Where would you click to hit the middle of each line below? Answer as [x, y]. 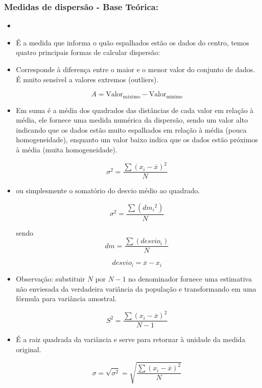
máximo [132, 97]
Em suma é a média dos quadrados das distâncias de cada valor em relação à [135, 110]
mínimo [174, 97]
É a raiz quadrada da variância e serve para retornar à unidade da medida [130, 339]
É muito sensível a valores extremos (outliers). [87, 79]
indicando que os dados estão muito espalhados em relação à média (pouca [131, 129]
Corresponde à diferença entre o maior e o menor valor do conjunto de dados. [135, 69]
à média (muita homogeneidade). [67, 150]
